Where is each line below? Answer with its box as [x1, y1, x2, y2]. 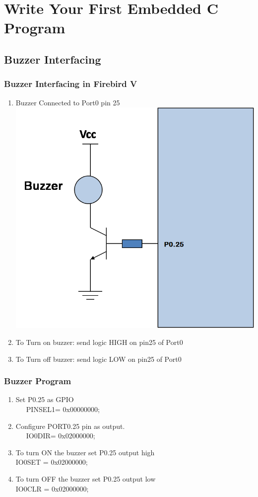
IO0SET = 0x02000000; [15, 457, 88, 467]
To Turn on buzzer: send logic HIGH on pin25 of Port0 [15, 337, 183, 347]
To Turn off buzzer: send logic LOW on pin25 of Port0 [15, 353, 182, 364]
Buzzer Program [4, 375, 71, 387]
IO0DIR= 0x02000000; [26, 430, 95, 441]
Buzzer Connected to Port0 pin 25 [15, 97, 120, 107]
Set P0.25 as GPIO [15, 394, 74, 405]
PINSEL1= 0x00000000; [26, 404, 100, 414]
